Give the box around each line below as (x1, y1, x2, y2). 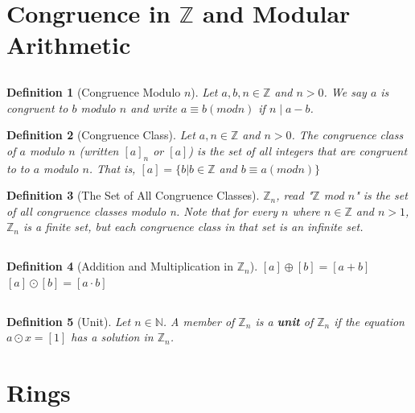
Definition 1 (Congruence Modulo (6, 83, 181, 100)
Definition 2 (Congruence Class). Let (6, 126, 195, 143)
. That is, (88, 159, 136, 176)
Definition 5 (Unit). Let (6, 312, 131, 329)
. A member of (162, 312, 235, 329)
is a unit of (255, 312, 314, 329)
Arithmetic (6, 28, 131, 61)
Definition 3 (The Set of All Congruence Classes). (6, 187, 260, 204)
